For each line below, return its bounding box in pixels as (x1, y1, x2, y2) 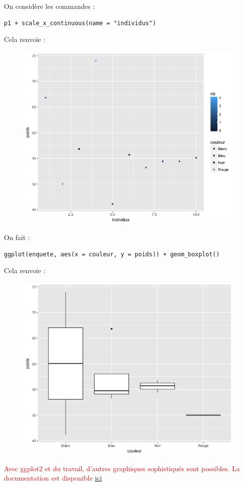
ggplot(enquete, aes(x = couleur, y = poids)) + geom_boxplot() (4, 250, 220, 258)
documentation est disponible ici (4, 473, 102, 483)
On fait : (4, 232, 30, 242)
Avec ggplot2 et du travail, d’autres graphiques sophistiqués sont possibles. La (4, 463, 240, 473)
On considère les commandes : (4, 1, 95, 11)
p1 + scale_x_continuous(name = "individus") (4, 19, 156, 27)
